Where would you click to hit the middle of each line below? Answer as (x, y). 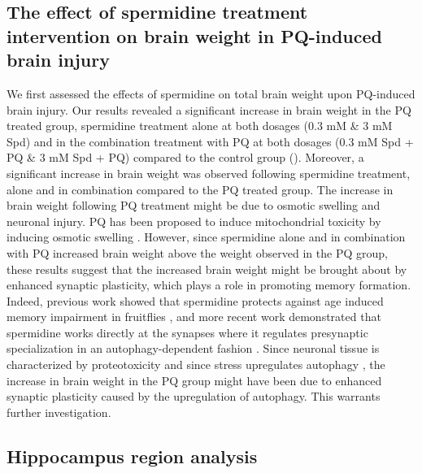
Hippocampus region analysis (132, 456)
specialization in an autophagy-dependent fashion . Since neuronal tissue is (193, 348)
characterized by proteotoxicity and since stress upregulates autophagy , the (196, 365)
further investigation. (59, 412)
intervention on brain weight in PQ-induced (194, 35)
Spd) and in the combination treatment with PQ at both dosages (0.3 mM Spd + (210, 141)
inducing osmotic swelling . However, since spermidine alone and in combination (206, 237)
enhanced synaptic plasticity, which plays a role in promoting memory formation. (209, 285)
